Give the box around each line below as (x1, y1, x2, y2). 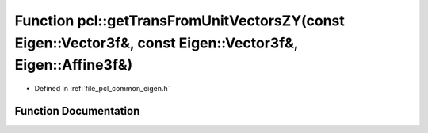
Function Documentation (14, 104, 140, 118)
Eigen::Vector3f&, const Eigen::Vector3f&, (14, 34, 299, 51)
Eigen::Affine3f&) (14, 56, 133, 74)
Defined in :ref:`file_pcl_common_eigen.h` (34, 84, 170, 93)
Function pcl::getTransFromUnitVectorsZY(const (14, 12, 345, 29)
